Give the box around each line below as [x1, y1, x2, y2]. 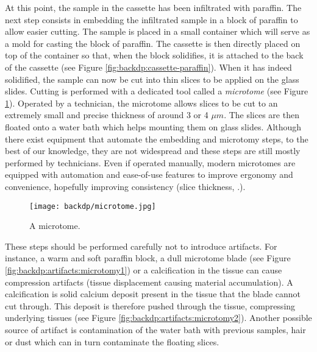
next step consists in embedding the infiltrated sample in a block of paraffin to [5, 13, 298, 26]
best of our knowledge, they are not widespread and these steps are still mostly [5, 144, 301, 157]
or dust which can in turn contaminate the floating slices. [5, 335, 219, 348]
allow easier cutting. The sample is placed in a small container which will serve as [5, 25, 310, 38]
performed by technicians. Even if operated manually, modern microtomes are [5, 156, 296, 169]
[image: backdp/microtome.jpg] [29, 202, 156, 211]
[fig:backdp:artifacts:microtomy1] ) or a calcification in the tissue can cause [5, 263, 282, 276]
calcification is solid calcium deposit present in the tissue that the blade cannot [5, 287, 301, 300]
